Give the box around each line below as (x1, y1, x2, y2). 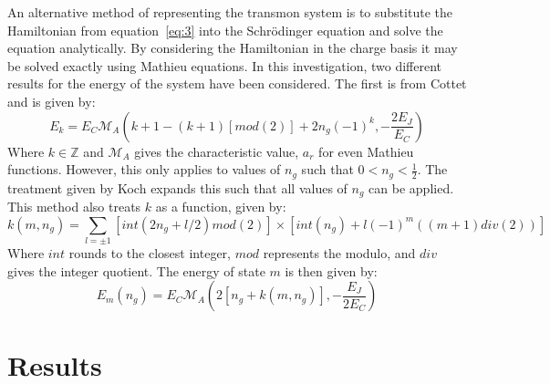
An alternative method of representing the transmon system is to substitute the (7, 3, 452, 21)
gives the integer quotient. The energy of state (7, 261, 265, 280)
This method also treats (7, 197, 141, 216)
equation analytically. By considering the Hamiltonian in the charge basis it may (7, 38, 458, 57)
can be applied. (368, 178, 454, 197)
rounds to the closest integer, (68, 243, 231, 262)
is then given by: (285, 261, 378, 280)
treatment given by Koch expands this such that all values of (7, 178, 348, 197)
